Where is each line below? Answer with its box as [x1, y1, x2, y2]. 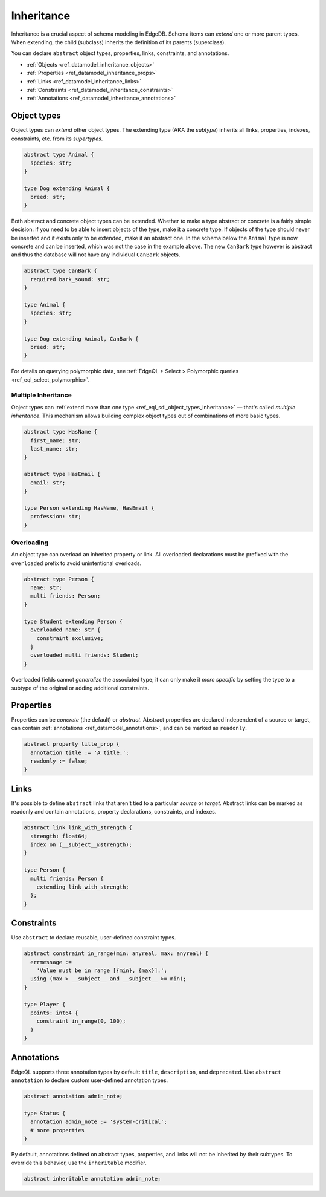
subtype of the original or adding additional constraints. [11, 684, 150, 691]
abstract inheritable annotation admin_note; [24, 1175, 161, 1182]
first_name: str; [30, 437, 81, 444]
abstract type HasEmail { [24, 471, 101, 478]
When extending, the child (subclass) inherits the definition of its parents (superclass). [11, 38, 226, 45]
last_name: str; [30, 445, 78, 452]
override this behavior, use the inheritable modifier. [11, 1159, 147, 1167]
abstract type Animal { [24, 151, 95, 158]
